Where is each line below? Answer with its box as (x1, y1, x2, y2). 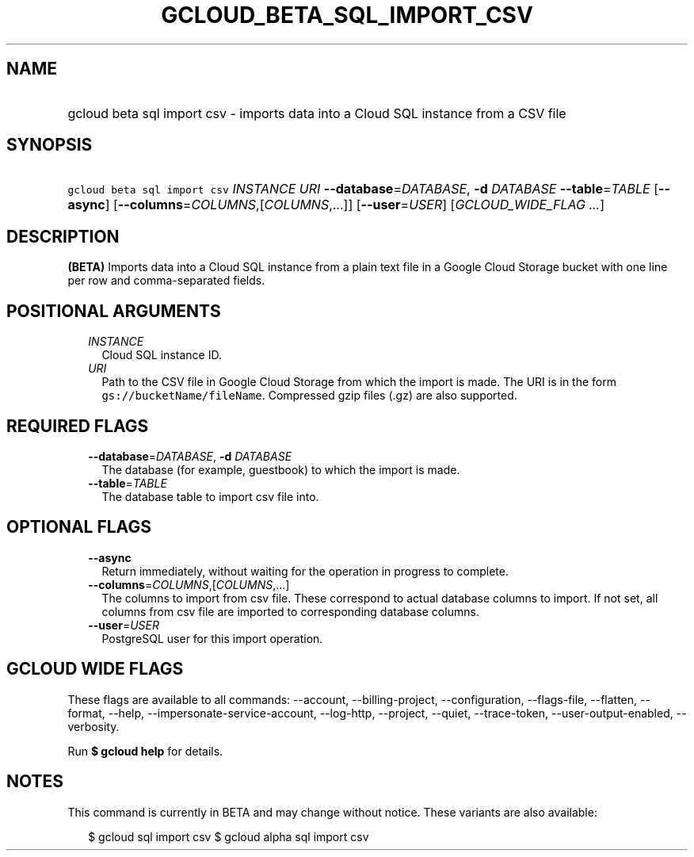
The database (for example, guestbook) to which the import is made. (101, 462, 460, 476)
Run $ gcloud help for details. (67, 744, 223, 758)
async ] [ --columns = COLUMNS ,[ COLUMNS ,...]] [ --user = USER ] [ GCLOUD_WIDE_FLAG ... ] (67, 197, 605, 213)
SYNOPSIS (6, 135, 93, 155)
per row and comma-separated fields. (67, 274, 265, 288)
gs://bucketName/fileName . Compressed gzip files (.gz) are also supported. (101, 388, 517, 403)
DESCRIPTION (6, 226, 120, 247)
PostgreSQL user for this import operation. (101, 631, 323, 645)
